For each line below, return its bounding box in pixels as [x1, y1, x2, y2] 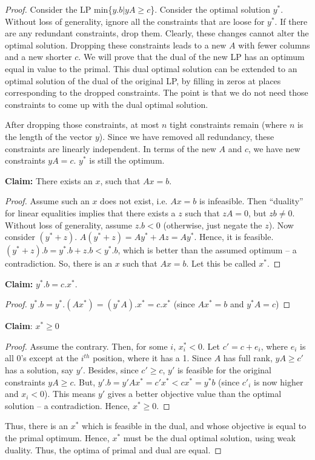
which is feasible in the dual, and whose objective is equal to [82, 419, 307, 432]
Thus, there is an [5, 419, 68, 432]
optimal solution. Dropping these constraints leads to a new [5, 38, 227, 51]
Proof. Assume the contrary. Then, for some [5, 339, 168, 352]
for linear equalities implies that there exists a [5, 206, 176, 219]
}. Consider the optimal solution [150, 3, 270, 15]
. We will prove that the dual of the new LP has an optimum [78, 50, 305, 63]
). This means [44, 387, 96, 400]
